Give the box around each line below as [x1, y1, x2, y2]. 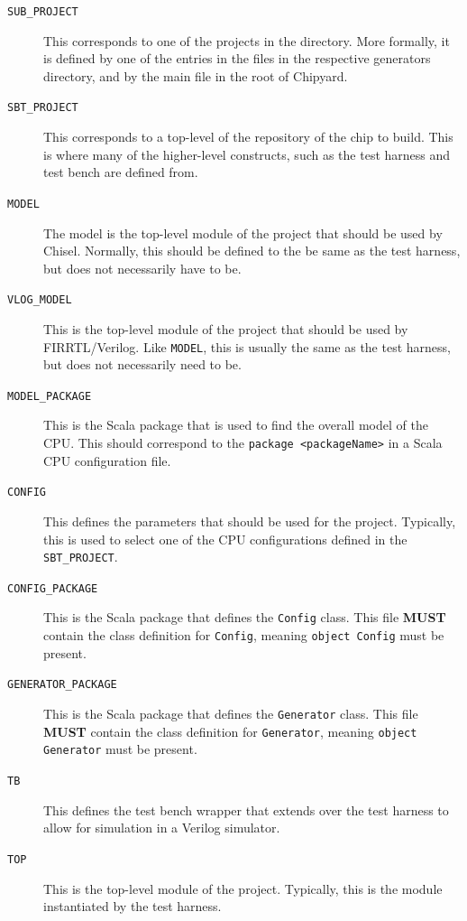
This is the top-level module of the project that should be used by [43, 319, 408, 338]
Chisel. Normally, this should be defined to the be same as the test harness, [43, 241, 461, 260]
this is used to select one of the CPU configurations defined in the [43, 529, 407, 548]
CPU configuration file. [43, 451, 171, 470]
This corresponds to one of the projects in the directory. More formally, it [43, 31, 450, 50]
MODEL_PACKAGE [7, 389, 92, 403]
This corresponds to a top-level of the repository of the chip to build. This [43, 127, 453, 146]
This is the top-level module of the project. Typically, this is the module [43, 879, 443, 898]
